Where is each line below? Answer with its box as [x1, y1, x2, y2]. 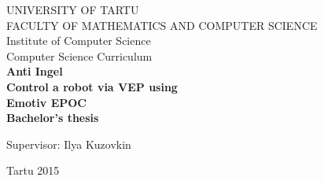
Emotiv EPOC [6, 94, 87, 110]
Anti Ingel [6, 63, 63, 79]
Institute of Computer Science [6, 32, 151, 49]
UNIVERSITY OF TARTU [6, 2, 139, 17]
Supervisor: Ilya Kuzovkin [6, 135, 131, 152]
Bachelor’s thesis [6, 109, 99, 126]
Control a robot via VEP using [6, 78, 178, 94]
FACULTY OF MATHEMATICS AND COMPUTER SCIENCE [6, 17, 318, 33]
